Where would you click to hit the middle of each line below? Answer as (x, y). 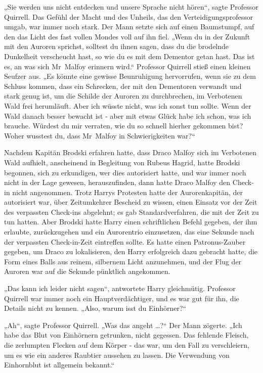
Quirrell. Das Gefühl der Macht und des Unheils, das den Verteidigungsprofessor (129, 16)
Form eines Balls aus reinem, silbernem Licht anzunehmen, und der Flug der (123, 261)
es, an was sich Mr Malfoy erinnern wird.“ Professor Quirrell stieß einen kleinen (127, 66)
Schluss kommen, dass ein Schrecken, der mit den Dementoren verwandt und (123, 86)
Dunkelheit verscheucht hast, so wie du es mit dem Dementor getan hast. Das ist (129, 56)
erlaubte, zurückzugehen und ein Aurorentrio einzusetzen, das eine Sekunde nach (129, 232)
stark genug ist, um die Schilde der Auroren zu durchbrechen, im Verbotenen (123, 96)
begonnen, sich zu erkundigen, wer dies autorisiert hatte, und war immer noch (125, 172)
